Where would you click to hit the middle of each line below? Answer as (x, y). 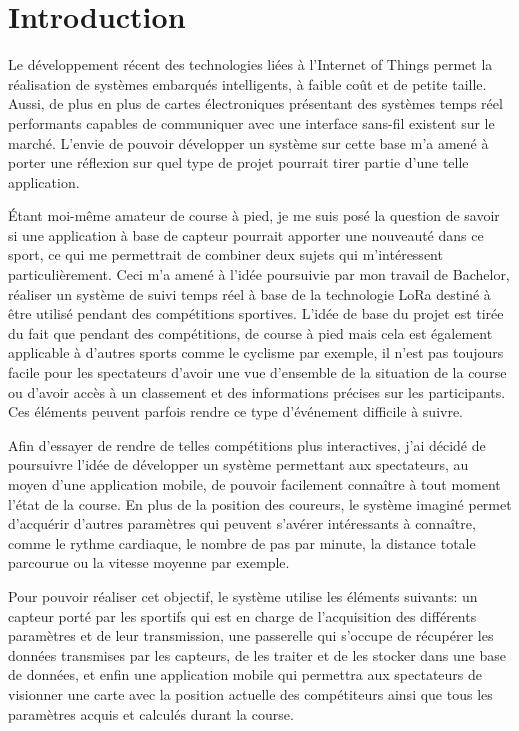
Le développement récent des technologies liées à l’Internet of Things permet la (250, 64)
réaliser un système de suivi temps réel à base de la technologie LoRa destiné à (249, 293)
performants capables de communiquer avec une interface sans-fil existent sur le (251, 122)
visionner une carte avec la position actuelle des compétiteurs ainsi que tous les (250, 693)
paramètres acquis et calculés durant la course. (151, 713)
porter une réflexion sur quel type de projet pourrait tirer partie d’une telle (238, 162)
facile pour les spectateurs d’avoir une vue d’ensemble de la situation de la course (257, 372)
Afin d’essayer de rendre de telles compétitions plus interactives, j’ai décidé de (247, 444)
